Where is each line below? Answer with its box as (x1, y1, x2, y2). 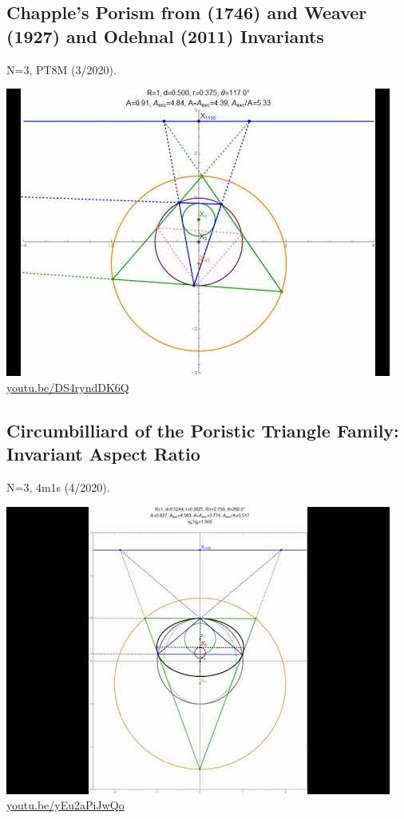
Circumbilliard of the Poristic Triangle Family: (6, 417, 399, 442)
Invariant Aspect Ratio (6, 441, 200, 466)
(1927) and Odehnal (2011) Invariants (6, 23, 324, 48)
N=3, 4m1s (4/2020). (6, 478, 110, 495)
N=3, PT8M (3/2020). (6, 61, 117, 77)
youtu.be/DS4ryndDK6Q (6, 378, 129, 395)
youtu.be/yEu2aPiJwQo (6, 797, 125, 813)
